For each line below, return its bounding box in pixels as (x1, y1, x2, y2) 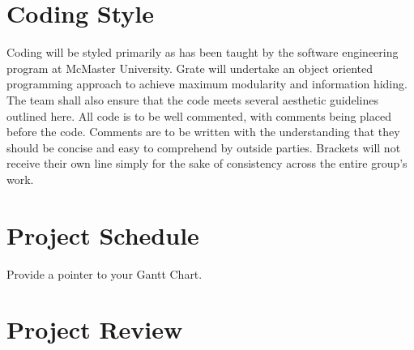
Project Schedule (6, 218, 199, 251)
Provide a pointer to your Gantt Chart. (6, 265, 203, 282)
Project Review (6, 313, 183, 346)
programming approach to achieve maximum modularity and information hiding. (6, 75, 408, 92)
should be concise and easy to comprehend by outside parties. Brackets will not (6, 139, 401, 156)
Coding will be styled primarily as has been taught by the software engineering (6, 44, 399, 61)
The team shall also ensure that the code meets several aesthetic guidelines (6, 91, 379, 108)
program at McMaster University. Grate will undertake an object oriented (6, 59, 373, 76)
